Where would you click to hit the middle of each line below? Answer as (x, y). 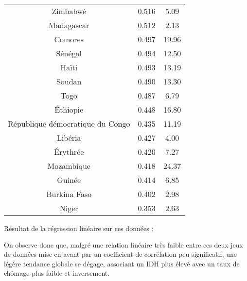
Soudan (69, 81)
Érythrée (69, 152)
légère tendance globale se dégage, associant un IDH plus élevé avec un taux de (122, 263)
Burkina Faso (69, 194)
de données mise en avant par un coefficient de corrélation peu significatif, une (121, 254)
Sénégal (69, 53)
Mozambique (69, 166)
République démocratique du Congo (69, 124)
